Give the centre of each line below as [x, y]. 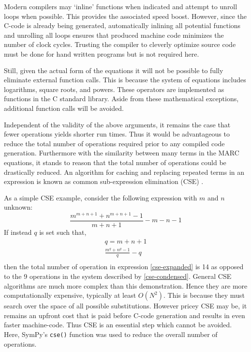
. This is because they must [204, 295]
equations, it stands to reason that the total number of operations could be [115, 162]
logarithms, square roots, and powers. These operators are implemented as [114, 89]
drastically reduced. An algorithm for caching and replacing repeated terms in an [124, 172]
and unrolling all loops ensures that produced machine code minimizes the [114, 35]
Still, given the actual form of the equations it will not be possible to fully [114, 70]
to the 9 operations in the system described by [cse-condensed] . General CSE [118, 276]
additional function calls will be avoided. [64, 108]
